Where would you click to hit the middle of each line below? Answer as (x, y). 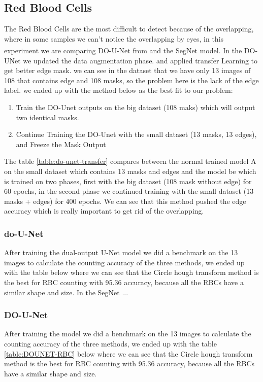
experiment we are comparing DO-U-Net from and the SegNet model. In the (123, 50)
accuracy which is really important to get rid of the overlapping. (104, 211)
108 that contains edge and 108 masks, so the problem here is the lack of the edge (131, 80)
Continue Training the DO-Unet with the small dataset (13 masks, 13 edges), (136, 134)
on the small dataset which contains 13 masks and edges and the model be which (130, 171)
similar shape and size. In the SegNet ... (66, 292)
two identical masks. (47, 117)
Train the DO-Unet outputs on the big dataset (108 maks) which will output (136, 107)
